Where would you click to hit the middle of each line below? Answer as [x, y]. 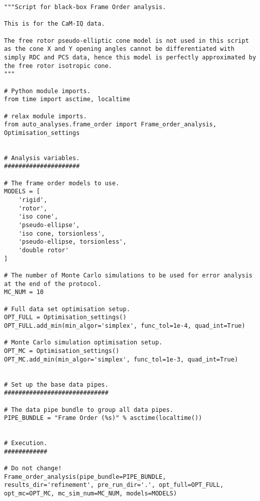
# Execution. [26, 443]
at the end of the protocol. [53, 284]
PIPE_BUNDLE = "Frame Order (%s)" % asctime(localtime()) [103, 418]
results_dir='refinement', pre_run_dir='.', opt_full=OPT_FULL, [114, 485]
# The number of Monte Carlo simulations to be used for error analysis [128, 275]
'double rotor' [44, 250]
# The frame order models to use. [62, 183]
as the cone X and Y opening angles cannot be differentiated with [119, 49]
